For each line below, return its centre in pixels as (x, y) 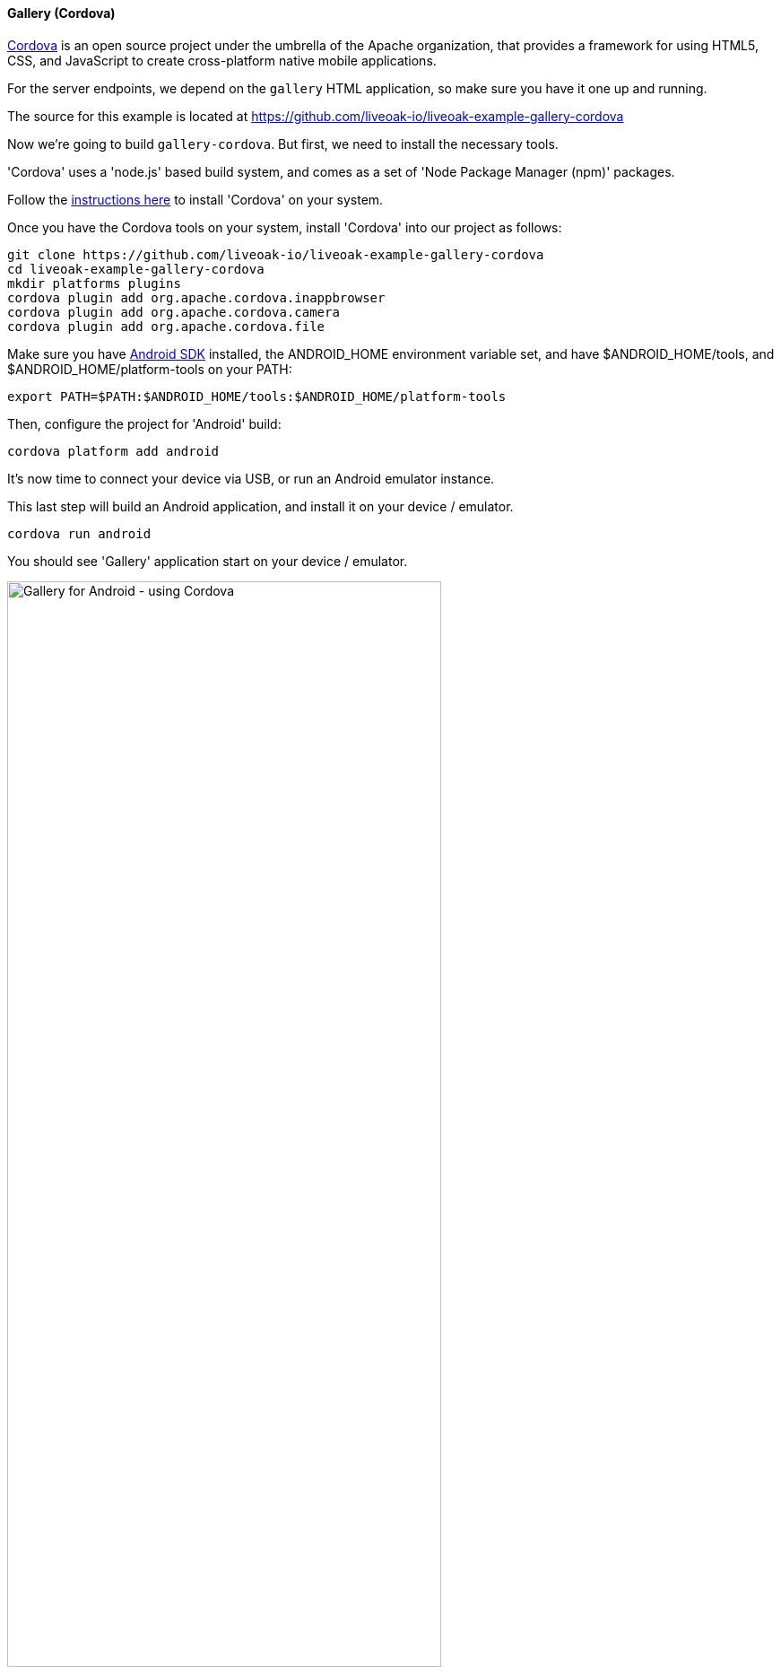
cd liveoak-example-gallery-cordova (136, 269)
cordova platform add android (113, 451)
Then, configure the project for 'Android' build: (144, 423)
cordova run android (79, 533)
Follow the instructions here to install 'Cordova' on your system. (195, 199)
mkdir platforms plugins (94, 283)
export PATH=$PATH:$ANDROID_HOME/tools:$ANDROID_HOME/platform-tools (257, 396)
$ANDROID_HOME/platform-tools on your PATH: (150, 369)
